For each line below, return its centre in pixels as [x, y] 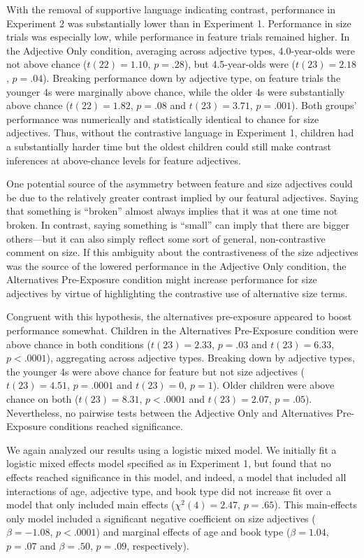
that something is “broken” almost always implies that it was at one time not [172, 211]
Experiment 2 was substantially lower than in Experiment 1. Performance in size [179, 23]
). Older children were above [274, 385]
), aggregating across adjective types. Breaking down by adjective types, [201, 358]
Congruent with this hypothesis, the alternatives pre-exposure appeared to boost [179, 316]
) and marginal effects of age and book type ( [193, 532]
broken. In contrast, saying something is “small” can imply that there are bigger [178, 224]
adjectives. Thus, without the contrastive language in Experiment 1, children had [180, 133]
